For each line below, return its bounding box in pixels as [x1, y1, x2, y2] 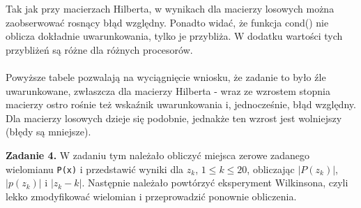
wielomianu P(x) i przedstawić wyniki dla [6, 161, 184, 176]
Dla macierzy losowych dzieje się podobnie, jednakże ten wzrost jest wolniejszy [6, 110, 342, 125]
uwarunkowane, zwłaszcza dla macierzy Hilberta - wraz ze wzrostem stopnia [6, 83, 330, 98]
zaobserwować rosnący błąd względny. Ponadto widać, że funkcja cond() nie [6, 15, 329, 29]
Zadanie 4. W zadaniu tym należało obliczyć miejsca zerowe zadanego [6, 147, 310, 162]
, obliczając [247, 161, 295, 176]
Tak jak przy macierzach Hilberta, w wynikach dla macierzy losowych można [6, 1, 335, 15]
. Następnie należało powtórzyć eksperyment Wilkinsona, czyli [82, 175, 348, 190]
